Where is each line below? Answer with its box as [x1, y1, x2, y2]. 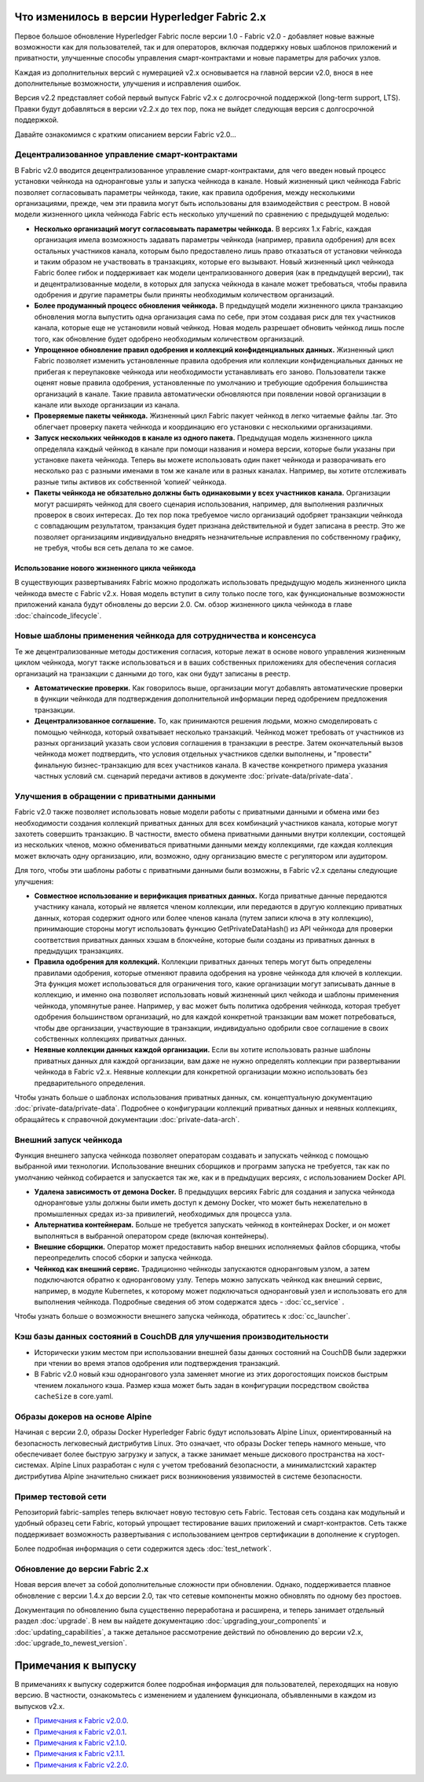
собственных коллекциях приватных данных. [34, 1034, 188, 1044]
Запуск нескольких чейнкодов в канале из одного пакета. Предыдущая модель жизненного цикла [34, 433, 373, 443]
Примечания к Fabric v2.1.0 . [34, 1738, 127, 1747]
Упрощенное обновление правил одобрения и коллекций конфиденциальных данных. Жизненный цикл [34, 345, 394, 355]
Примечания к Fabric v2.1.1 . [34, 1749, 126, 1758]
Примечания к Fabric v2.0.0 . [34, 1716, 129, 1725]
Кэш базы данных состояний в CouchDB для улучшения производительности [14, 1331, 329, 1342]
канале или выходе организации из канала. [34, 399, 181, 409]
